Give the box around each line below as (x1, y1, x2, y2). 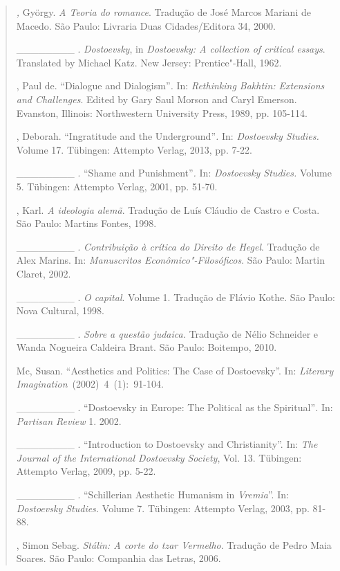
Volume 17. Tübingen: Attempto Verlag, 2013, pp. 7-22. (16, 142, 253, 156)
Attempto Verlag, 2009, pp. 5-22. (16, 464, 156, 478)
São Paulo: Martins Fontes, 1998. (16, 216, 157, 230)
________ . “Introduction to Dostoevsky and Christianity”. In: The (16, 437, 318, 451)
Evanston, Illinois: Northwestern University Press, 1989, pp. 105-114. (16, 105, 308, 120)
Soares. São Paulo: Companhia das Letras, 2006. (16, 551, 221, 565)
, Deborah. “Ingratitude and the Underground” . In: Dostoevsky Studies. (16, 129, 319, 143)
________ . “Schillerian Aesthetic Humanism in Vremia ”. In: (16, 487, 289, 502)
